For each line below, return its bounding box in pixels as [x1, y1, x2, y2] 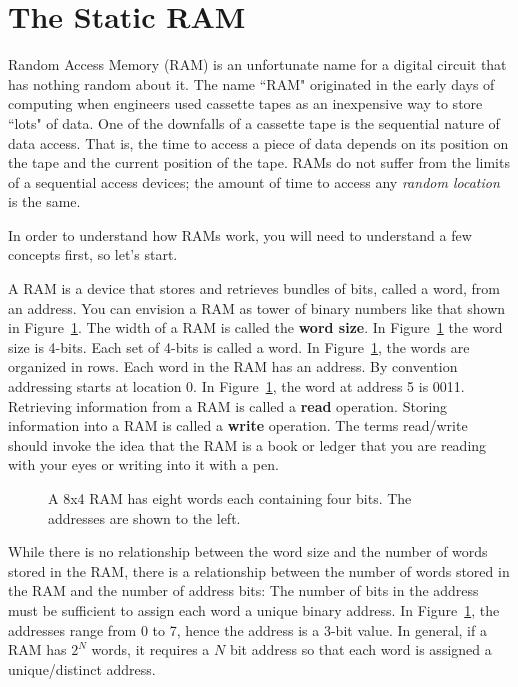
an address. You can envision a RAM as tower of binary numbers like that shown [8, 297, 506, 318]
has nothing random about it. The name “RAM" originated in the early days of [8, 73, 495, 94]
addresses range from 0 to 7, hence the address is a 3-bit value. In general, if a [8, 619, 487, 640]
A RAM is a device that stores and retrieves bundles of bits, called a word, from [8, 278, 500, 299]
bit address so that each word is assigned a [229, 639, 492, 660]
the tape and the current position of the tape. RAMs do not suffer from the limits [8, 152, 510, 173]
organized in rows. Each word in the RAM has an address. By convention [8, 356, 458, 377]
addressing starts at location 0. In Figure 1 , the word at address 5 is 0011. [8, 376, 465, 397]
